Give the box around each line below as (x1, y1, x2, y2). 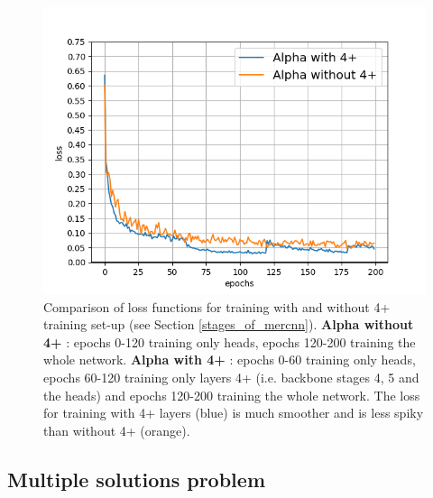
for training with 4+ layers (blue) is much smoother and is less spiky (43, 403, 424, 422)
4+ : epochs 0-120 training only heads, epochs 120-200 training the (43, 332, 416, 351)
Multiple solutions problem (7, 465, 265, 493)
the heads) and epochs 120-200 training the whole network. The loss (43, 385, 420, 404)
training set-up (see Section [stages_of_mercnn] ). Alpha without (43, 315, 414, 334)
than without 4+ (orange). (43, 420, 190, 439)
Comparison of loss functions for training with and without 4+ (43, 297, 391, 316)
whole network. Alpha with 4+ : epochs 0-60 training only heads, (43, 350, 416, 369)
